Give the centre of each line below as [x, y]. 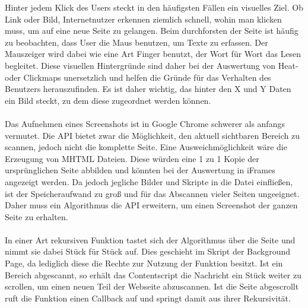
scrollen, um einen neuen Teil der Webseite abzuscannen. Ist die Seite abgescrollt [152, 286]
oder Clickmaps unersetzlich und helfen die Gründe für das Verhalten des [138, 77]
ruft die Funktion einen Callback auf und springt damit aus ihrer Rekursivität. [148, 298]
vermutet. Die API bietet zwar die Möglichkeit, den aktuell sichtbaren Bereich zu [152, 135]
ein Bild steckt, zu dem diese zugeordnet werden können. [108, 100]
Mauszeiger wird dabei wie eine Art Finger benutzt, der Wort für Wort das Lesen [153, 54]
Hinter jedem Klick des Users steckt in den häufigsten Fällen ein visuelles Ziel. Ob [154, 7]
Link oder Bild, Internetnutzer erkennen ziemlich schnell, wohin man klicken [143, 19]
